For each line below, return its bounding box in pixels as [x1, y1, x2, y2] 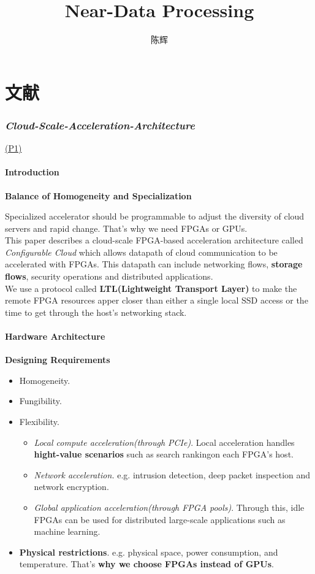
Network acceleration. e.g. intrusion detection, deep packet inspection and [34, 468, 311, 481]
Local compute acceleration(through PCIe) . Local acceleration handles [34, 435, 295, 448]
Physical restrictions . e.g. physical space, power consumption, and [19, 545, 278, 558]
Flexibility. [19, 415, 59, 428]
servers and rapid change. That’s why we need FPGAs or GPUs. [5, 221, 248, 234]
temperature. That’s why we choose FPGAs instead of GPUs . [19, 557, 274, 570]
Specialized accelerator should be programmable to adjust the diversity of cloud [5, 210, 305, 223]
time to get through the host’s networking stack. [5, 305, 187, 318]
